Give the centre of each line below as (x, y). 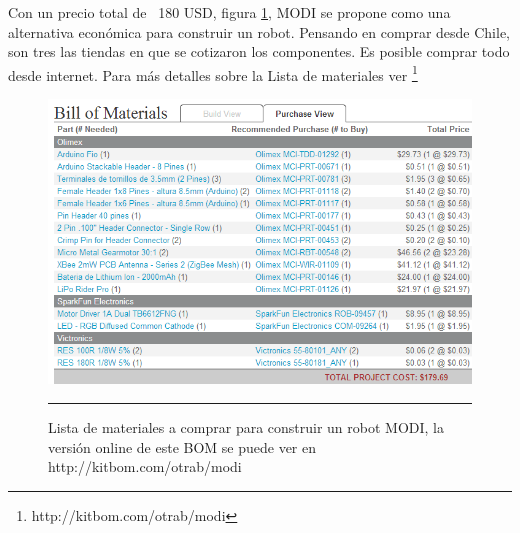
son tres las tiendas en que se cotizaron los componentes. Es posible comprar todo (259, 51)
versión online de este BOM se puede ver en (182, 446)
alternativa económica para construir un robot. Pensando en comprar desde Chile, (259, 31)
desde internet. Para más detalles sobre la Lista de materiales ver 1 (213, 73)
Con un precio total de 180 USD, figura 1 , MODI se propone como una (229, 12)
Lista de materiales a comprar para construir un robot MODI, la (246, 426)
